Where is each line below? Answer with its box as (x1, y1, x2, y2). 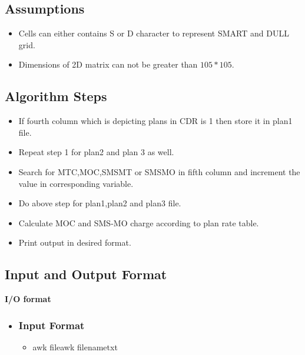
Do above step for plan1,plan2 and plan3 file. (18, 197, 181, 209)
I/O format (5, 293, 51, 305)
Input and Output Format (5, 265, 167, 283)
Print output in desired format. (18, 236, 131, 249)
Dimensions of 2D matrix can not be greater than (18, 58, 198, 71)
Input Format (18, 317, 85, 332)
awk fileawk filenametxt (32, 340, 118, 353)
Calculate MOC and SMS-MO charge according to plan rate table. (18, 216, 259, 229)
